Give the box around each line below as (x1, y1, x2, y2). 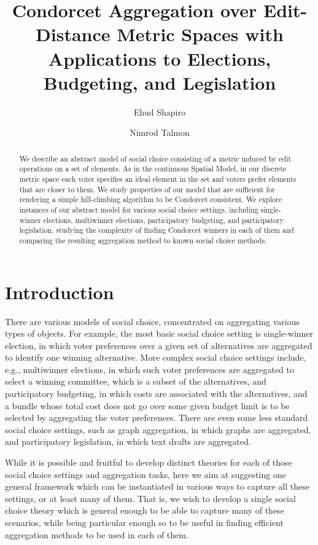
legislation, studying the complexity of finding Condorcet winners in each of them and (19, 225, 294, 235)
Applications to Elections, (48, 45, 271, 71)
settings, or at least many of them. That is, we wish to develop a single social (5, 492, 296, 504)
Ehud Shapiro (134, 105, 185, 118)
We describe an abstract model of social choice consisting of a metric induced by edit (19, 153, 292, 163)
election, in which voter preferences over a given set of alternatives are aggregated (5, 339, 312, 351)
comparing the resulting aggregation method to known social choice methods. (19, 235, 267, 245)
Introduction (5, 279, 114, 304)
